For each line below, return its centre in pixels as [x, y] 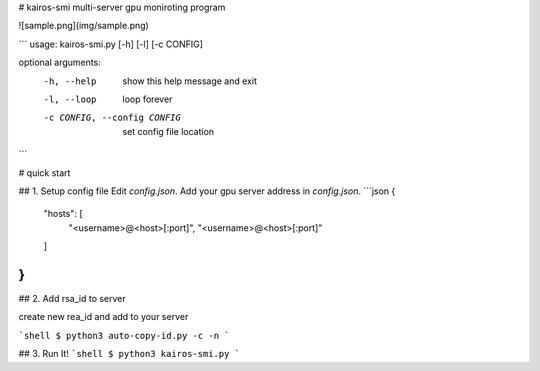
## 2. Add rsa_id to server [72, 298]
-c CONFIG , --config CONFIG [112, 118]
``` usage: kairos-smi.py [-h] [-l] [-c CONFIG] [111, 44]
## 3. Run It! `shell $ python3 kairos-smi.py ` [129, 354]
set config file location [168, 131]
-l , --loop [70, 99]
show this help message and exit [189, 81]
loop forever [147, 99]
